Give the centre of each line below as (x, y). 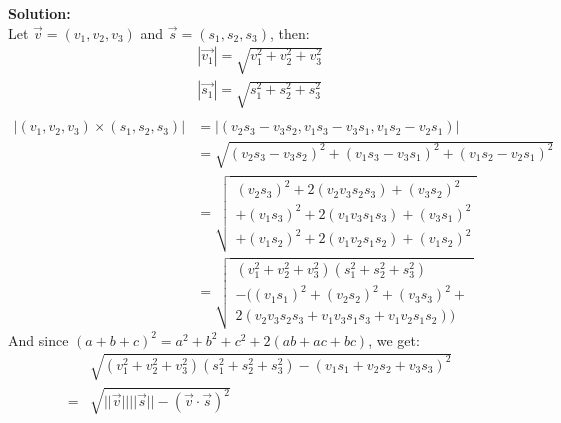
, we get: (394, 339)
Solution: (39, 13)
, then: (289, 32)
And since (38, 339)
